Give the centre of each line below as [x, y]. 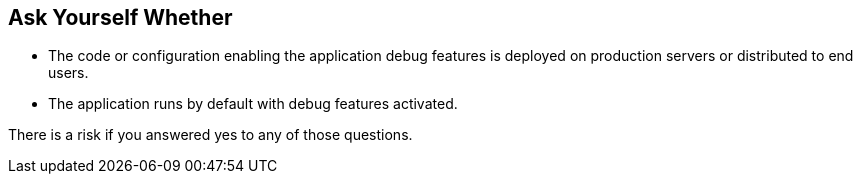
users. [68, 73]
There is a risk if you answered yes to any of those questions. [210, 135]
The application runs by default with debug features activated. [253, 104]
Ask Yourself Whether [120, 17]
